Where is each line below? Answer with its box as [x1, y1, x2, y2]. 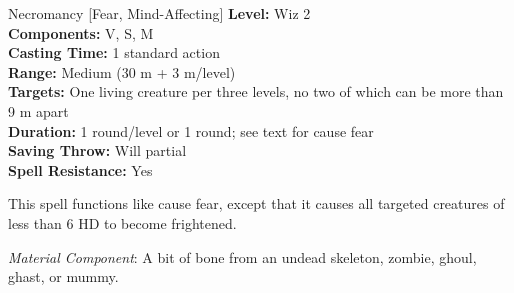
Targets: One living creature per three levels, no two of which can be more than [8, 81, 504, 102]
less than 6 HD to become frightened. [8, 212, 237, 233]
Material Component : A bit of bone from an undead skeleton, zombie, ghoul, [8, 246, 477, 267]
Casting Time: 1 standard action [8, 42, 220, 63]
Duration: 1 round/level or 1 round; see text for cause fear [8, 120, 374, 141]
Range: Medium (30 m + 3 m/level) [8, 61, 236, 82]
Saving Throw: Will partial [8, 140, 187, 161]
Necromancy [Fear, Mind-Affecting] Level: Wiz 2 [8, 3, 311, 23]
